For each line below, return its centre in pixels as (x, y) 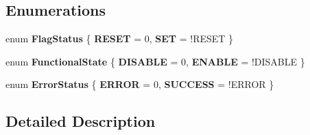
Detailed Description (81, 121)
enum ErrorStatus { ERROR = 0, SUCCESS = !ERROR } (140, 84)
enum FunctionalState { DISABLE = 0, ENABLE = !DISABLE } (155, 61)
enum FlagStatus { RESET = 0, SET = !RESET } (120, 39)
